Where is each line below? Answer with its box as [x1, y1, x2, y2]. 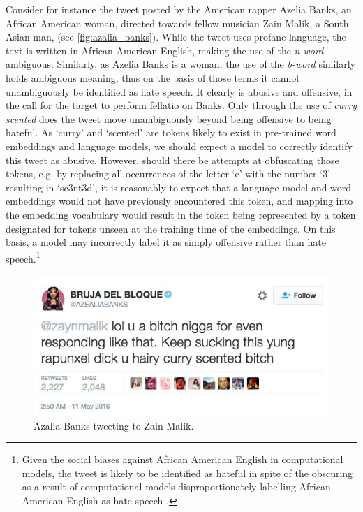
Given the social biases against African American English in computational [22, 452, 343, 467]
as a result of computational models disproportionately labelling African [22, 479, 331, 494]
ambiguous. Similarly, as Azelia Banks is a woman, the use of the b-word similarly [6, 57, 356, 71]
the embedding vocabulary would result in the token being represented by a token [6, 207, 356, 221]
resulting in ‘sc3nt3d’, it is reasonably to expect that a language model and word [6, 180, 352, 194]
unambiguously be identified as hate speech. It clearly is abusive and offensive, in [6, 84, 353, 98]
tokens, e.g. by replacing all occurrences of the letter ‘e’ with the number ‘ [6, 166, 323, 181]
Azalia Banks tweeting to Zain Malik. [34, 418, 194, 432]
